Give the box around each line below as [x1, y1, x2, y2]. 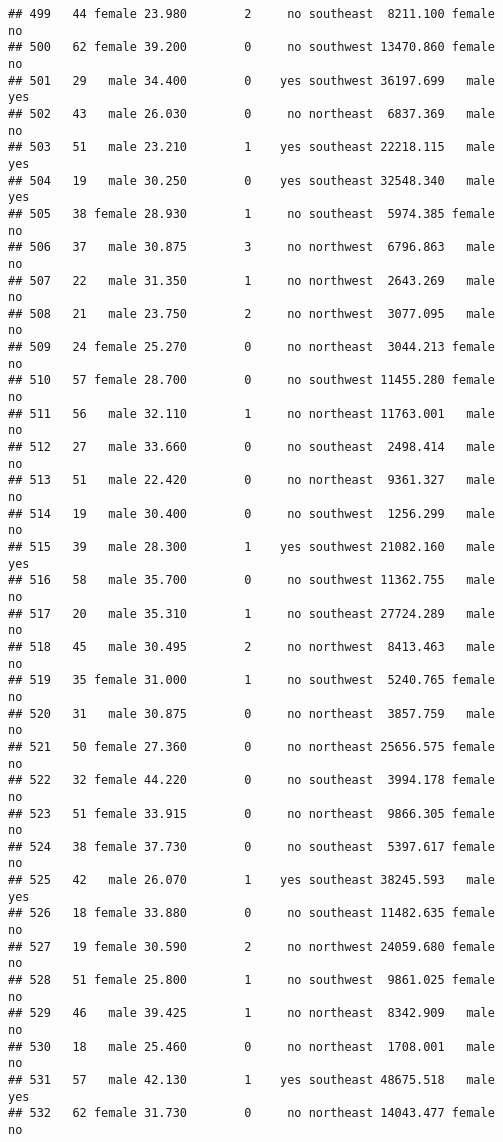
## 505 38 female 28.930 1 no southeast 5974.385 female [8, 206, 495, 221]
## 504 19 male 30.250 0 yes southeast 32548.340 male [8, 173, 495, 188]
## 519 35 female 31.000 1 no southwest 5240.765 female [8, 673, 495, 688]
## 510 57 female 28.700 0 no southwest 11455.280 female [8, 373, 495, 388]
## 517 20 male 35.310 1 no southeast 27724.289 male [8, 606, 495, 621]
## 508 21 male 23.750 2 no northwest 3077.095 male [8, 306, 495, 321]
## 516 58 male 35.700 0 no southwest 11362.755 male [8, 573, 495, 588]
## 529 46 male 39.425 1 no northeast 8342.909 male [8, 1006, 495, 1021]
